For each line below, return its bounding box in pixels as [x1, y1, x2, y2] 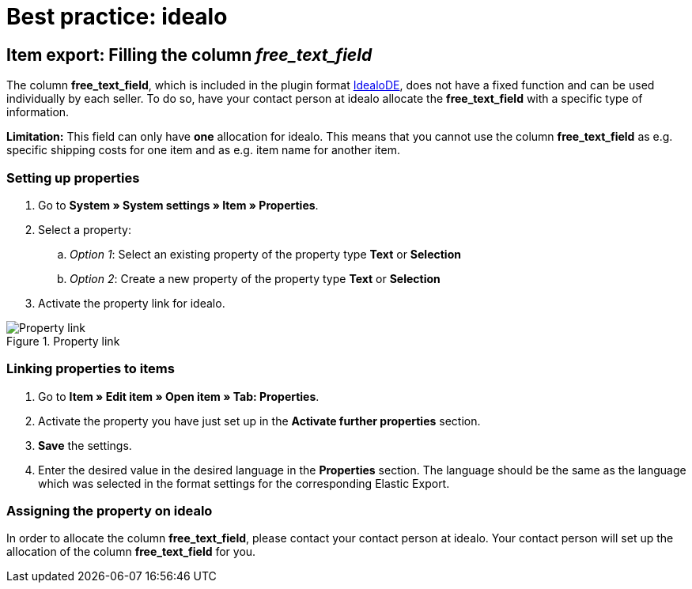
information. [6, 105, 70, 119]
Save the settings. [38, 438, 132, 452]
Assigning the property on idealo [6, 503, 213, 519]
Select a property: [38, 222, 131, 236]
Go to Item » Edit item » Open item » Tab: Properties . [38, 389, 320, 403]
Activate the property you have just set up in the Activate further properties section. [38, 413, 481, 428]
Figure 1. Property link [6, 334, 120, 348]
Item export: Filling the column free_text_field [6, 44, 372, 65]
